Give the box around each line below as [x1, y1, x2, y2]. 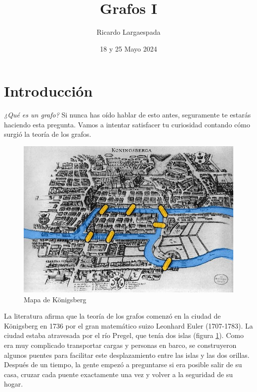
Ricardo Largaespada [96, 27, 161, 37]
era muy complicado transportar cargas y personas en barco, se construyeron [4, 340, 237, 350]
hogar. [4, 379, 23, 389]
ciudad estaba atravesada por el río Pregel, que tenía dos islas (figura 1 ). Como [4, 330, 244, 340]
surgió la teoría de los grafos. [4, 129, 91, 139]
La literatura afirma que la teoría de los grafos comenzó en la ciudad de [4, 311, 221, 321]
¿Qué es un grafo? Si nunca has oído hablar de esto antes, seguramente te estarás [4, 110, 251, 120]
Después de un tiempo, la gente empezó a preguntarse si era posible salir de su [4, 359, 242, 370]
